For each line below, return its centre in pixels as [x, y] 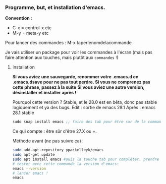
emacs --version [29, 168]
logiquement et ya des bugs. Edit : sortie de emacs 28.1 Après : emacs [84, 108]
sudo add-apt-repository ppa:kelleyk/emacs [58, 150]
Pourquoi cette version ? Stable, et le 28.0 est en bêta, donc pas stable [84, 102]
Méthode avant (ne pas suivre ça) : [48, 141]
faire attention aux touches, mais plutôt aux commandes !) [62, 58]
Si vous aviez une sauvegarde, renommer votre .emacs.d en [75, 77]
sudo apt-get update [33, 155]
